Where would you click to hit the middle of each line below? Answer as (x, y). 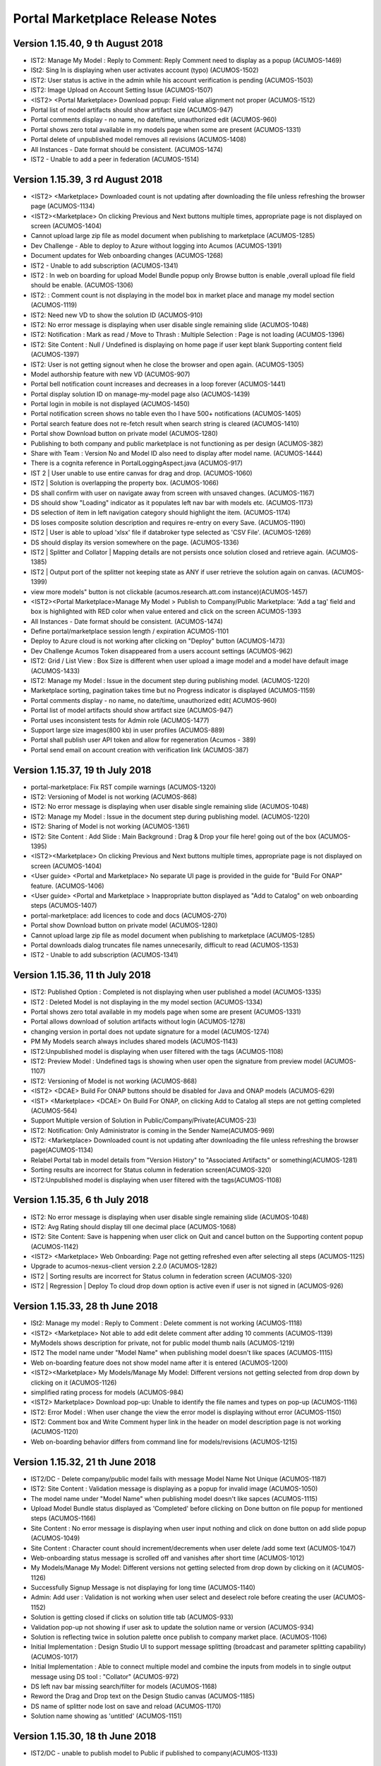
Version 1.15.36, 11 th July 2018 (82, 975)
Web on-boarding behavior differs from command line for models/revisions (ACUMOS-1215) (164, 1442)
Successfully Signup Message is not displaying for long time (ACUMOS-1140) (143, 1588)
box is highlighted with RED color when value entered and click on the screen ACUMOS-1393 (166, 612)
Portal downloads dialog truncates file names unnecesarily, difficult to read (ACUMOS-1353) (165, 945)
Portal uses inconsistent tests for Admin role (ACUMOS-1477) (120, 720)
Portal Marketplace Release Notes (115, 18)
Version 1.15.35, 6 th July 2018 (81, 1200)
